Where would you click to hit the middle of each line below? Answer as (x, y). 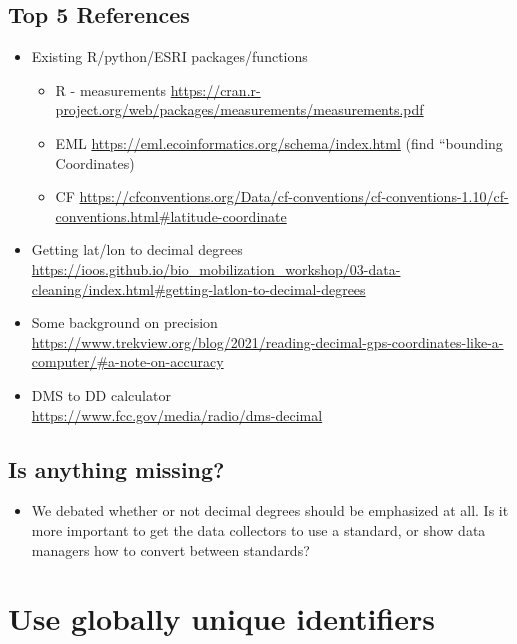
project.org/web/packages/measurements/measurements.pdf (239, 109)
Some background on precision (124, 322)
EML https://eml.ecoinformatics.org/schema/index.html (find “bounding (279, 142)
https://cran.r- (215, 89)
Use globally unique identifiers (221, 618)
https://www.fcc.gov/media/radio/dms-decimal (177, 414)
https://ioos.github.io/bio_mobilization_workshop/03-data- (216, 268)
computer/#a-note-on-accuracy (127, 361)
